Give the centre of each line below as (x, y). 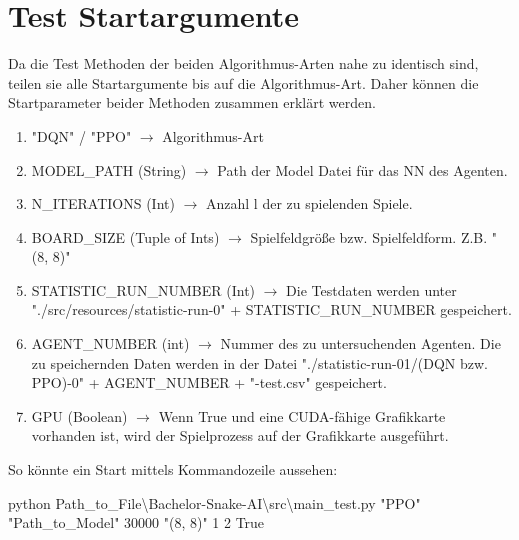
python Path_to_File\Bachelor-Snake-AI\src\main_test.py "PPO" (214, 502)
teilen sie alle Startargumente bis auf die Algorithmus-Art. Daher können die (243, 82)
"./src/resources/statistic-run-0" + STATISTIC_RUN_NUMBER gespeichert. (271, 309)
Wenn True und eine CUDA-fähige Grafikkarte (302, 415)
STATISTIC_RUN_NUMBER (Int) (143, 289)
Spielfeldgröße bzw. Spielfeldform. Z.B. (369, 236)
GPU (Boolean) (79, 415)
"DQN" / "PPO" (81, 135)
